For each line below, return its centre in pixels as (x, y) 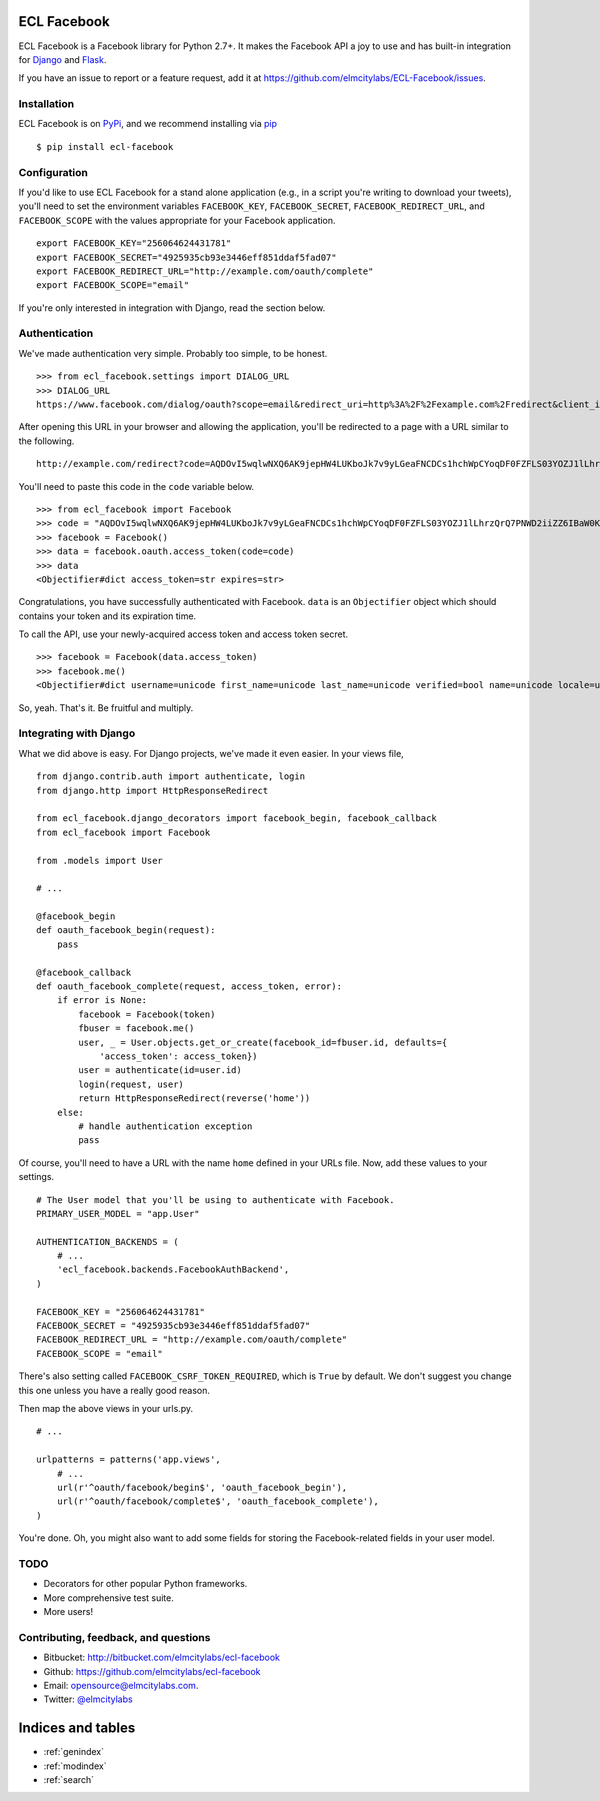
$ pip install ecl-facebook (105, 146)
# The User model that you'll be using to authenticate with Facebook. (215, 1199)
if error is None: (102, 1000)
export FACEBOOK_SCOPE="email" (113, 285)
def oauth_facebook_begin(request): (126, 930)
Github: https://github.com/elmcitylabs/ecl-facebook (152, 1671)
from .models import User (100, 860)
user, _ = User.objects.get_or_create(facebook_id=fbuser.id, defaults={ (263, 1042)
